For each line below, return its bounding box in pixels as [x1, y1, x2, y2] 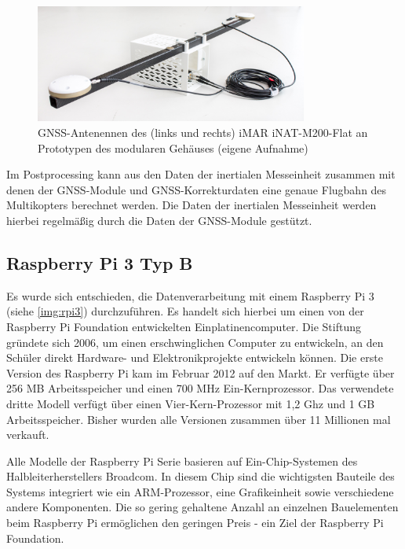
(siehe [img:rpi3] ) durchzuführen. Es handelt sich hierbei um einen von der [6, 303, 364, 319]
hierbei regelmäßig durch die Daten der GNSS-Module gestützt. [6, 212, 312, 228]
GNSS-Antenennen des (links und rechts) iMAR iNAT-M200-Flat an [38, 124, 368, 140]
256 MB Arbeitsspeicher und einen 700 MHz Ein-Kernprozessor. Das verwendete [6, 380, 394, 396]
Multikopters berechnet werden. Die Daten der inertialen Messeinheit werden [6, 197, 377, 213]
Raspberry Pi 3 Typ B [6, 250, 193, 274]
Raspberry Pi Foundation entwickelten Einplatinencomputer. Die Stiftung [6, 318, 361, 334]
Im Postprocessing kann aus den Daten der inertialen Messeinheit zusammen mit [6, 166, 396, 182]
